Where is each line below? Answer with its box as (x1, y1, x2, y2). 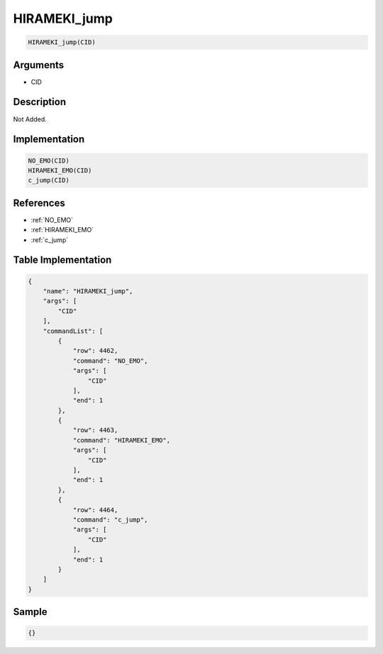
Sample (13, 606, 48, 618)
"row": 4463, (72, 426, 118, 435)
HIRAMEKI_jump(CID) (28, 38, 96, 46)
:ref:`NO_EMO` (30, 215, 74, 224)
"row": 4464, (72, 506, 118, 514)
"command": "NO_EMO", (72, 356, 148, 365)
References (13, 197, 65, 209)
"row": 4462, (72, 347, 118, 355)
